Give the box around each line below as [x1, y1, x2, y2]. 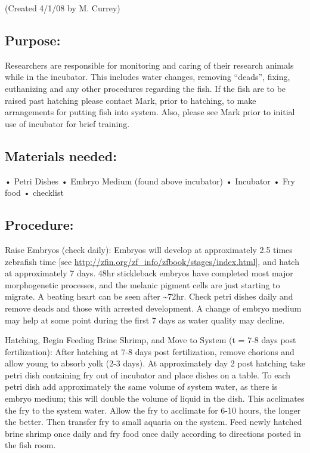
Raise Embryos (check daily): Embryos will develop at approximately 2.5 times [5, 243, 293, 255]
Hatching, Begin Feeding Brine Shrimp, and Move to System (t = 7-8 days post [5, 334, 296, 346]
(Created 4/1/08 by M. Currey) [5, 2, 120, 14]
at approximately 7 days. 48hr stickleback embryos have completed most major [5, 267, 293, 279]
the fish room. [5, 439, 56, 451]
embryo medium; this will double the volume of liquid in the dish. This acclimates [5, 392, 305, 405]
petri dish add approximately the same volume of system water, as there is [5, 380, 278, 393]
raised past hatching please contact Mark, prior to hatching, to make [5, 94, 256, 106]
